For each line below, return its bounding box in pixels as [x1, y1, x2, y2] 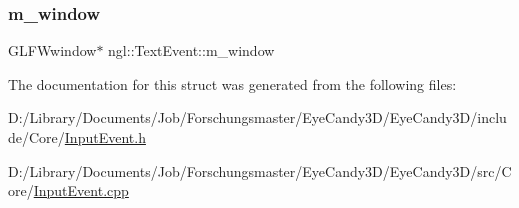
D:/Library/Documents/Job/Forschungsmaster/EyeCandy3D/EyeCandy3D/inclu [8, 107, 507, 128]
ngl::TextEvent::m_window [108, 40, 275, 61]
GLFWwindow [8, 40, 97, 61]
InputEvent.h [64, 127, 146, 147]
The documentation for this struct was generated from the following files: [8, 73, 457, 94]
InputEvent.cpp [33, 180, 129, 201]
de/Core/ [8, 127, 65, 147]
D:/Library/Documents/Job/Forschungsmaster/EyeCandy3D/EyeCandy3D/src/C [8, 160, 512, 181]
